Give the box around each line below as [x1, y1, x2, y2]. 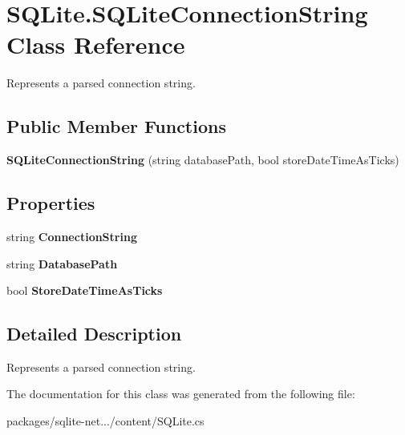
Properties [6, 191, 95, 215]
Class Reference [6, 28, 185, 61]
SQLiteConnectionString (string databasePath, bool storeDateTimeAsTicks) [6, 151, 399, 168]
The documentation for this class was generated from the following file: [6, 385, 355, 402]
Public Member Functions [6, 114, 226, 139]
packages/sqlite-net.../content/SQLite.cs [6, 413, 205, 429]
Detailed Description [6, 321, 182, 346]
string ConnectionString [6, 228, 137, 244]
